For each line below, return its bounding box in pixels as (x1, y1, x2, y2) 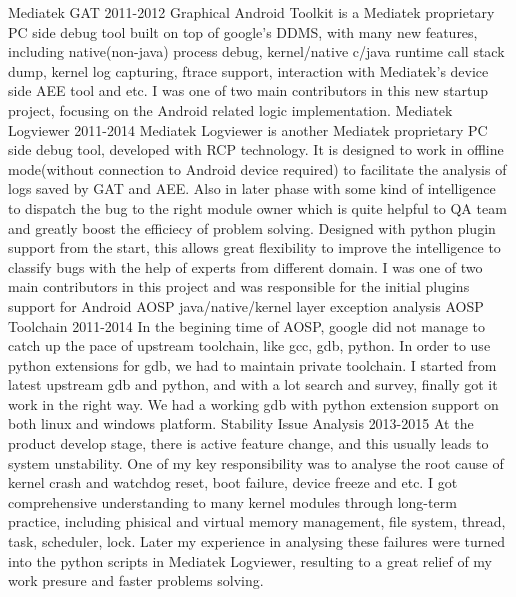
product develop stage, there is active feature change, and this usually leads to (8, 433, 489, 454)
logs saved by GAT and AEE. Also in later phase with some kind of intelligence (8, 178, 496, 199)
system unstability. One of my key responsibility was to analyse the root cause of (8, 452, 504, 473)
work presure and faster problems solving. (8, 570, 264, 591)
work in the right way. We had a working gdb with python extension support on (8, 393, 499, 414)
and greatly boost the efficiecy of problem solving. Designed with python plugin (8, 217, 496, 238)
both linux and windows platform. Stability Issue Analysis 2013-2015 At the (8, 413, 474, 434)
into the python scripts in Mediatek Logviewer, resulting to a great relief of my (8, 550, 493, 571)
